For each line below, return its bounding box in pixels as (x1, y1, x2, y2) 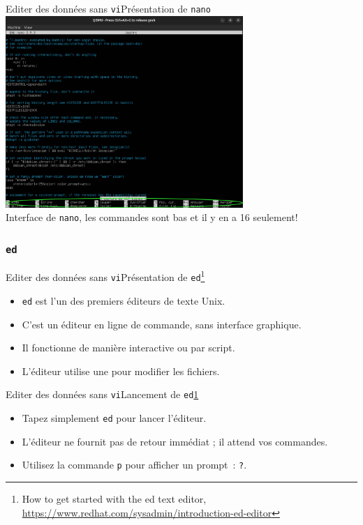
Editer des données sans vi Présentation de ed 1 (6, 268, 205, 284)
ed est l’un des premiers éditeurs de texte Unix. (22, 294, 225, 308)
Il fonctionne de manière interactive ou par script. (22, 340, 235, 355)
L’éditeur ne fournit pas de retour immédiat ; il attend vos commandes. (22, 434, 328, 448)
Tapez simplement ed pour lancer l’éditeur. (22, 411, 207, 425)
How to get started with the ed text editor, (22, 492, 207, 506)
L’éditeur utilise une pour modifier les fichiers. (22, 363, 220, 378)
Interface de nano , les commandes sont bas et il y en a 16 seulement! (6, 210, 298, 225)
